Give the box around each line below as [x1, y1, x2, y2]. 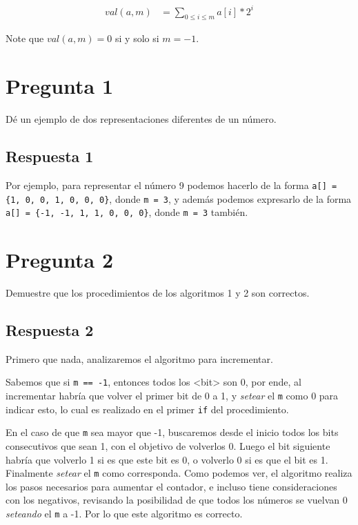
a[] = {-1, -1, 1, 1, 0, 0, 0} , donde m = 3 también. [6, 205, 248, 219]
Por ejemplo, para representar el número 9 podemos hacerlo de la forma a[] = [6, 177, 337, 192]
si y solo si [115, 31, 159, 46]
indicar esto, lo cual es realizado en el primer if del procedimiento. [6, 402, 289, 416]
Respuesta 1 [6, 146, 94, 167]
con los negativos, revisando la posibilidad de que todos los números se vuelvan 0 [6, 493, 348, 507]
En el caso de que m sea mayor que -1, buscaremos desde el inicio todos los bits [6, 425, 339, 439]
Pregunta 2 [6, 246, 114, 273]
